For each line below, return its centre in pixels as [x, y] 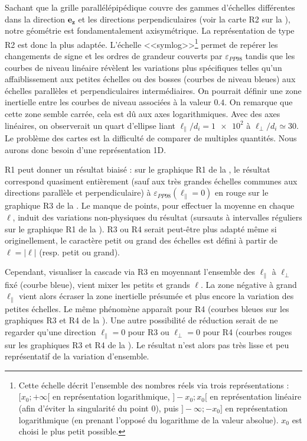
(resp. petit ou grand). [79, 252]
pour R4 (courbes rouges [247, 332]
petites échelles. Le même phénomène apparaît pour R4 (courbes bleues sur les [147, 308]
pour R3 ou [148, 332]
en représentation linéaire [256, 396]
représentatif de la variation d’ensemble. [77, 356]
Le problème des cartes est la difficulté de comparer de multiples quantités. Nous [151, 138]
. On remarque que [259, 102]
